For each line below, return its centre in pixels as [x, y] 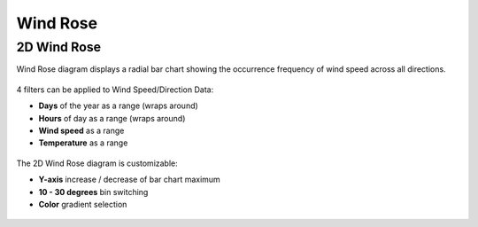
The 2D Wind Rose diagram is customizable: [97, 163]
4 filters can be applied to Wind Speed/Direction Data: [115, 90]
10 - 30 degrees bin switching [93, 192]
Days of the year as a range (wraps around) [118, 106]
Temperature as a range [83, 143]
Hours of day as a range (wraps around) [112, 118]
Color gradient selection [83, 204]
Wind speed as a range [81, 130]
